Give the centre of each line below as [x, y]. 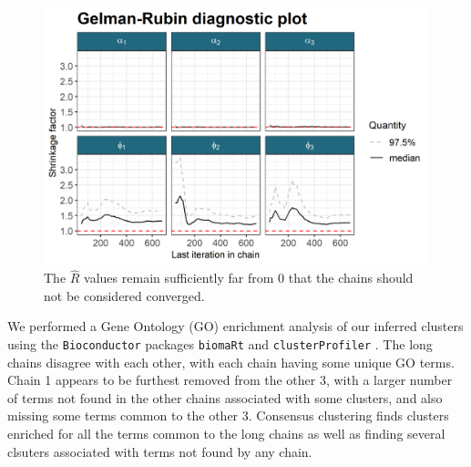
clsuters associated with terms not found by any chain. [160, 451]
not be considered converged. [124, 295]
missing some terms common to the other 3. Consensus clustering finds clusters [228, 415]
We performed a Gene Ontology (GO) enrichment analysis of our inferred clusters [235, 326]
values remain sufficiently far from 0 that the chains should [249, 278]
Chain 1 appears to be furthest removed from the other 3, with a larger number [230, 380]
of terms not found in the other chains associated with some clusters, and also [225, 397]
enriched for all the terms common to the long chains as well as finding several [226, 434]
